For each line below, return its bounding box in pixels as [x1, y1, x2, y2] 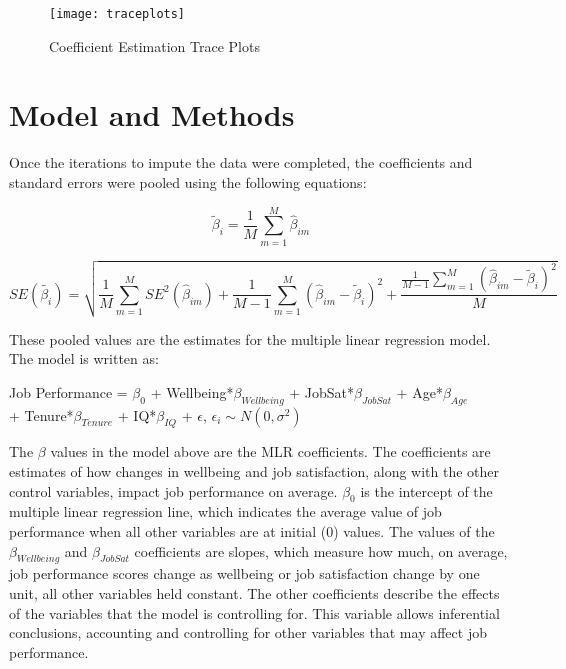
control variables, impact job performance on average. [9, 480, 338, 501]
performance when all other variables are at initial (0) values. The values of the [9, 520, 495, 541]
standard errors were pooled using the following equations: [9, 171, 367, 192]
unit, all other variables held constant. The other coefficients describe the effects [9, 582, 500, 603]
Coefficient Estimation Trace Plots [49, 35, 260, 56]
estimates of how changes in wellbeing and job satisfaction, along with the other [9, 461, 500, 481]
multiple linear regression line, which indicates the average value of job [9, 501, 442, 522]
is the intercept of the [360, 480, 493, 501]
